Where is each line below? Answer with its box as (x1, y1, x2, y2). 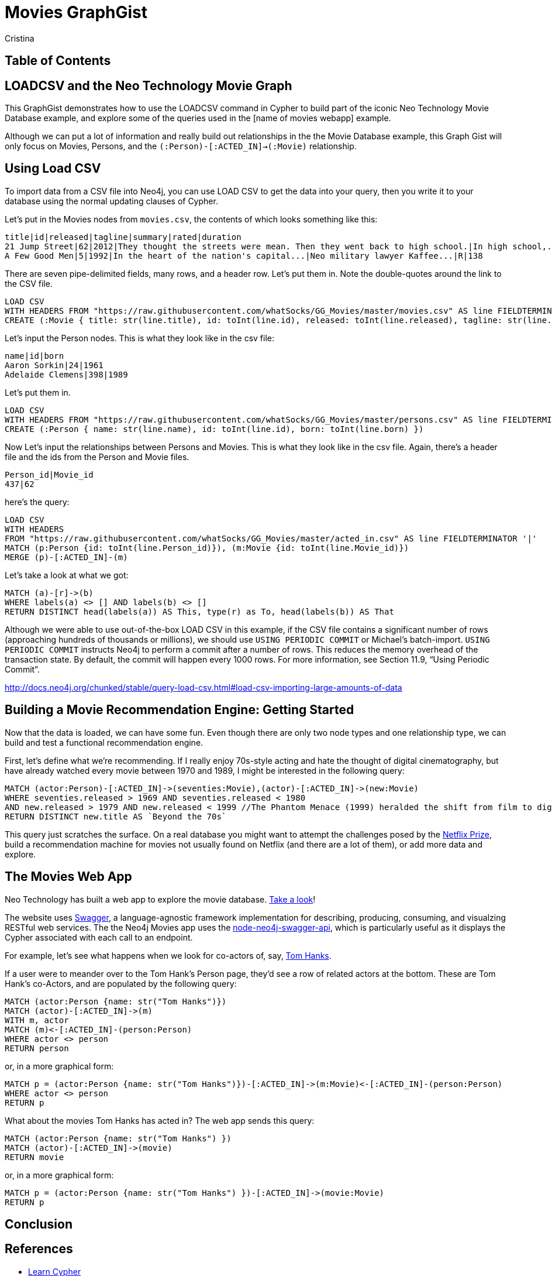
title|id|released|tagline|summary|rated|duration (5, 232, 241, 242)
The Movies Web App (5, 869, 132, 884)
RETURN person (5, 1043, 69, 1053)
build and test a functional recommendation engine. (5, 737, 203, 747)
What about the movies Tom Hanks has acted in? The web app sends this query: (5, 1115, 315, 1126)
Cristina (5, 33, 34, 43)
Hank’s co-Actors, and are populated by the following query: (5, 978, 237, 989)
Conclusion (5, 1216, 73, 1232)
